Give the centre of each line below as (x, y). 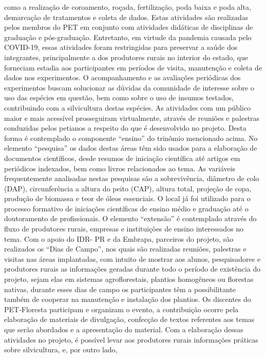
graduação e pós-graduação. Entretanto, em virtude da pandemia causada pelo (128, 37)
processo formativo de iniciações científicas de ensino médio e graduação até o (126, 208)
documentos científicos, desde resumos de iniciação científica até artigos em (122, 158)
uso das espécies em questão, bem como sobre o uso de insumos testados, (119, 97)
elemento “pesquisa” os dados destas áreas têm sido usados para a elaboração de (131, 148)
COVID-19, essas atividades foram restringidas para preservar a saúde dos (121, 47)
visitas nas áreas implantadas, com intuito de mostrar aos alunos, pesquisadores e (132, 258)
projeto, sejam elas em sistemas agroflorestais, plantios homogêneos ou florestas (129, 279)
